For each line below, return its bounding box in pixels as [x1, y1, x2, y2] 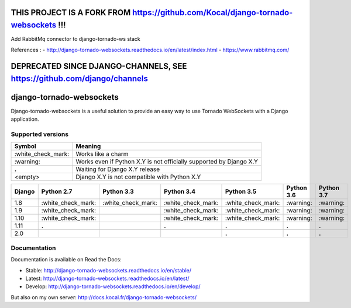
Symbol [14, 142, 36, 150]
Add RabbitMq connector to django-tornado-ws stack [11, 36, 140, 43]
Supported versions [11, 130, 69, 138]
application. [11, 116, 39, 123]
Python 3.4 [164, 187, 196, 195]
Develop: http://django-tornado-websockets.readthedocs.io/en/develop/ [25, 283, 201, 290]
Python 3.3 [102, 187, 134, 195]
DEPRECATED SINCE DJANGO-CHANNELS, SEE [11, 61, 187, 71]
